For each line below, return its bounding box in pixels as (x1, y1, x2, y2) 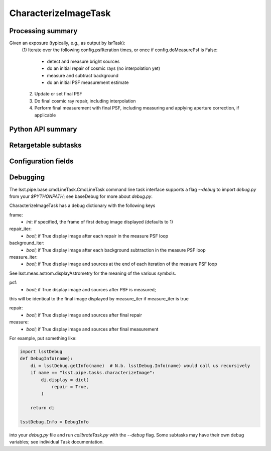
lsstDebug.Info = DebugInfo (20, 419, 89, 424)
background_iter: (9, 240, 45, 246)
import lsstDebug (20, 349, 63, 354)
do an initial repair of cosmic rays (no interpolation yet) (47, 65, 161, 71)
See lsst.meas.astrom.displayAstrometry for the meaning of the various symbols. (9, 270, 177, 276)
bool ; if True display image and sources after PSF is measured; (26, 286, 156, 292)
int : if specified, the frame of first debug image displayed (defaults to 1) (26, 219, 173, 225)
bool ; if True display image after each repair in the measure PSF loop (26, 233, 169, 239)
